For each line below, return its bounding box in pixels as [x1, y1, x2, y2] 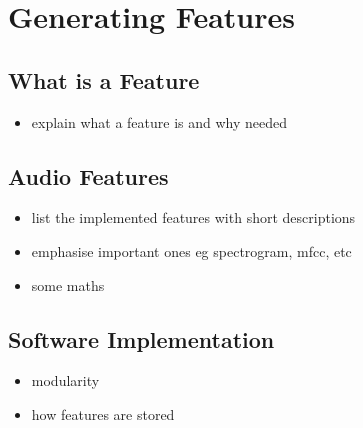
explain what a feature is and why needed [31, 111, 288, 132]
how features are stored [31, 403, 175, 424]
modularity [31, 370, 100, 391]
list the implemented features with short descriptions [31, 207, 356, 228]
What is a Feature [8, 64, 200, 95]
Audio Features [8, 160, 169, 191]
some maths [31, 274, 105, 295]
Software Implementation [8, 323, 275, 354]
